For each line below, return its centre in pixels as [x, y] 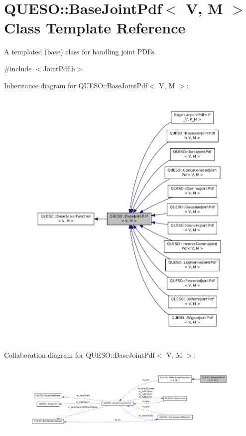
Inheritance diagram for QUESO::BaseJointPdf [76, 85]
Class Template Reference [95, 28]
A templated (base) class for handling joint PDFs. [80, 52]
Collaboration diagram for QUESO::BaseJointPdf [79, 355]
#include [18, 68]
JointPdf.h [59, 68]
